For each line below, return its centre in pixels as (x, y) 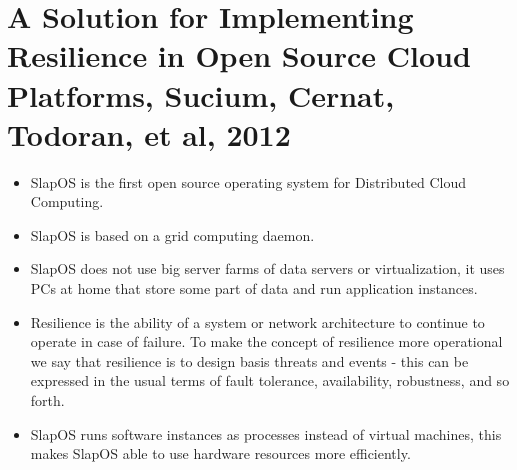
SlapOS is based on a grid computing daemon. (172, 234)
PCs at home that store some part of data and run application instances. (254, 288)
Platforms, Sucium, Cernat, (201, 94)
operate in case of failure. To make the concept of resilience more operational (266, 341)
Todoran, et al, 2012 (149, 133)
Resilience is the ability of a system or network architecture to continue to (257, 321)
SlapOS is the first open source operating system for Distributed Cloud (248, 181)
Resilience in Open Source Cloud (239, 55)
